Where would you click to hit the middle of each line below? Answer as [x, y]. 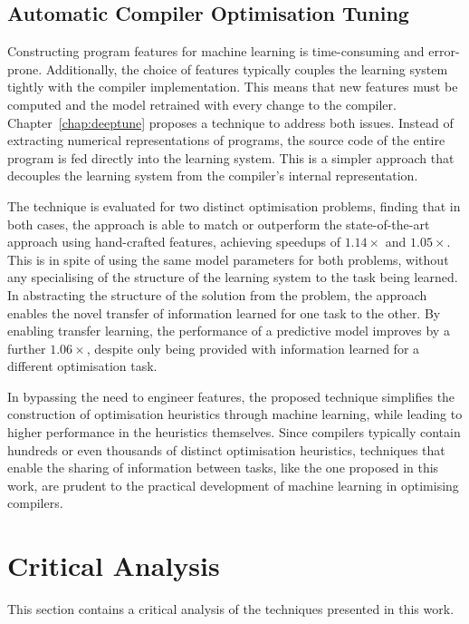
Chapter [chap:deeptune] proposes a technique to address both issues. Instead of [230, 122]
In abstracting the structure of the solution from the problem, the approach [217, 294]
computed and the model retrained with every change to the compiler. [202, 104]
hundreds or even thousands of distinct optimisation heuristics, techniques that [226, 449]
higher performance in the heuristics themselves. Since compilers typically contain [234, 432]
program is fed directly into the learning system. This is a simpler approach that [231, 157]
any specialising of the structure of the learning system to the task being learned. [233, 277]
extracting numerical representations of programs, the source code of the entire [226, 140]
